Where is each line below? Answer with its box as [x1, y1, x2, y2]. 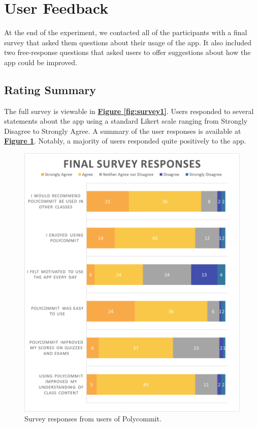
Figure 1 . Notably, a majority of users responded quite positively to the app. [4, 135, 246, 146]
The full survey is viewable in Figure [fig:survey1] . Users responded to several [4, 105, 254, 116]
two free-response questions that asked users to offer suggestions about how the [4, 47, 251, 58]
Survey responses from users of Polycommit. [24, 413, 162, 424]
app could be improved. [4, 56, 77, 67]
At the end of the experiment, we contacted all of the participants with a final [4, 27, 247, 38]
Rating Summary [4, 81, 96, 97]
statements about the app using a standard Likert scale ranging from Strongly [4, 116, 248, 126]
